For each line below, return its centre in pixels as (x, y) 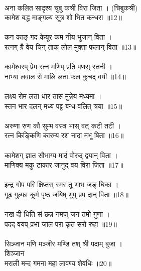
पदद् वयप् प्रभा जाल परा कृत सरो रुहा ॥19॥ (61, 224)
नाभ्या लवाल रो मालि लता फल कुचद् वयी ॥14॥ (65, 76)
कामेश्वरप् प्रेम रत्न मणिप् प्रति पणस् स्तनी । (58, 66)
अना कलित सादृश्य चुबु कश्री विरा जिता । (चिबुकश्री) (71, 7)
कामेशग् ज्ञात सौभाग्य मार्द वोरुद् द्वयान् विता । (61, 155)
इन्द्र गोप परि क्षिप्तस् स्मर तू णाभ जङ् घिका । (62, 184)
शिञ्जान (15, 253)
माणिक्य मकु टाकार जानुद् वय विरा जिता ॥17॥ (64, 165)
